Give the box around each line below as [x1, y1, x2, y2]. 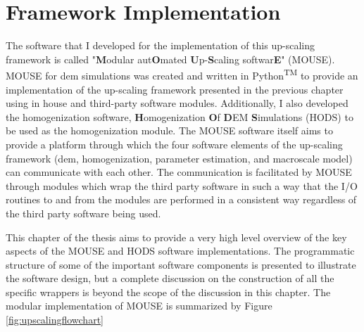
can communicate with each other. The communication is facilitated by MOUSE [6, 165, 352, 179]
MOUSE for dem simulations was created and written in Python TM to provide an [6, 66, 358, 82]
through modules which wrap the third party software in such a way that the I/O [6, 178, 358, 193]
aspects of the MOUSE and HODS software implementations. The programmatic [6, 243, 355, 258]
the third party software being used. [6, 205, 161, 220]
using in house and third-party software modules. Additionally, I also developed [6, 96, 349, 110]
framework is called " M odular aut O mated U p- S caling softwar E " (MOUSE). [6, 51, 335, 66]
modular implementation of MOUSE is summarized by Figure [6, 298, 272, 313]
